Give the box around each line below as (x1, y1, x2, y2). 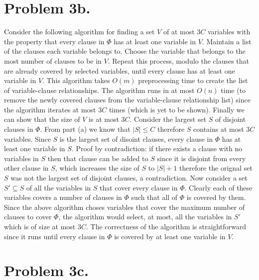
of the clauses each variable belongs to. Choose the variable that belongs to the (4, 46, 246, 56)
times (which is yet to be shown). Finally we (109, 104, 245, 114)
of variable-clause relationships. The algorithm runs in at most (4, 85, 195, 95)
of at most (163, 26, 195, 37)
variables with (208, 26, 251, 37)
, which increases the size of (55, 163, 139, 173)
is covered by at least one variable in (114, 231, 226, 241)
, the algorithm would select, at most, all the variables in (58, 211, 232, 222)
